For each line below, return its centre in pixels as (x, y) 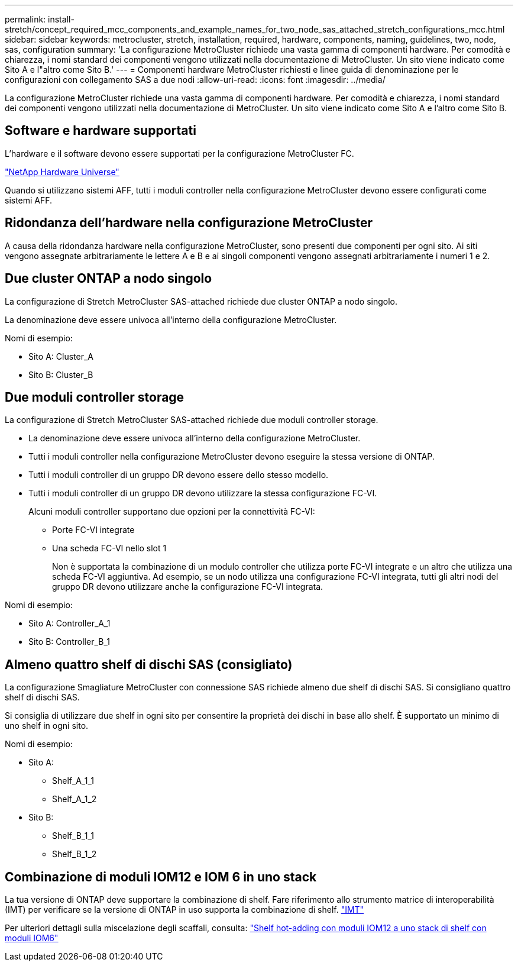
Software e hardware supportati (101, 131)
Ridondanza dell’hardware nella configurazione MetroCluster (189, 223)
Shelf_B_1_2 (75, 854)
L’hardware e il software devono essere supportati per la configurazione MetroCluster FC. (179, 153)
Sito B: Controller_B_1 (69, 642)
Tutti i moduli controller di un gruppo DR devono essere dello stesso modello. (179, 475)
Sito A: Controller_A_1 (69, 623)
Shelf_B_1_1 (73, 836)
